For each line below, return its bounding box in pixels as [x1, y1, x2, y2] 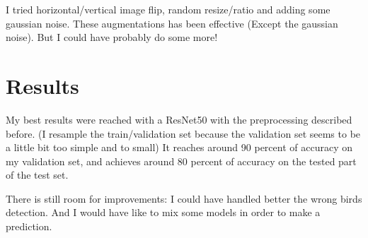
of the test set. [6, 167, 69, 182]
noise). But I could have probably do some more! [6, 30, 218, 44]
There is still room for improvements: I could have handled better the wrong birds [6, 191, 362, 206]
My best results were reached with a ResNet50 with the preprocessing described [6, 112, 352, 126]
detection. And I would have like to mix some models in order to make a [6, 205, 321, 220]
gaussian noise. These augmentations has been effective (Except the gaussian [6, 16, 338, 30]
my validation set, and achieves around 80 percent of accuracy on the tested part [6, 153, 357, 168]
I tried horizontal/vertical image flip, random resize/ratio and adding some [6, 2, 330, 16]
